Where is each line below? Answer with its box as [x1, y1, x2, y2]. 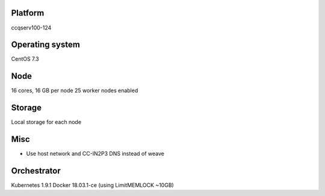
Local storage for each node [11, 118, 81, 126]
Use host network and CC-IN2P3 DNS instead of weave [26, 150, 165, 158]
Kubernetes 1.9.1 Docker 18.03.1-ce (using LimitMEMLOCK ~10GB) [11, 182, 174, 189]
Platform [11, 8, 45, 18]
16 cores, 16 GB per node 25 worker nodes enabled [11, 87, 138, 94]
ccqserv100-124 [11, 24, 52, 31]
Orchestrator [11, 165, 61, 176]
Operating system [11, 40, 81, 50]
